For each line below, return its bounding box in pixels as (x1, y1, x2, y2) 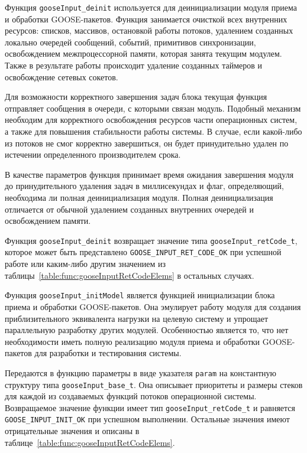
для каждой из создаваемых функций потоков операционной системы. (5, 390, 257, 402)
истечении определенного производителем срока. (5, 148, 181, 161)
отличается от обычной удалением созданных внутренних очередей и (5, 203, 254, 215)
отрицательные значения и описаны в (5, 425, 140, 437)
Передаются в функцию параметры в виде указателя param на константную (5, 366, 276, 379)
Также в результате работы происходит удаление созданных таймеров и (5, 59, 262, 71)
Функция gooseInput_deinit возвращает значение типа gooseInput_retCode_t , (5, 234, 298, 246)
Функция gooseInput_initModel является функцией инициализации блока (5, 289, 275, 301)
